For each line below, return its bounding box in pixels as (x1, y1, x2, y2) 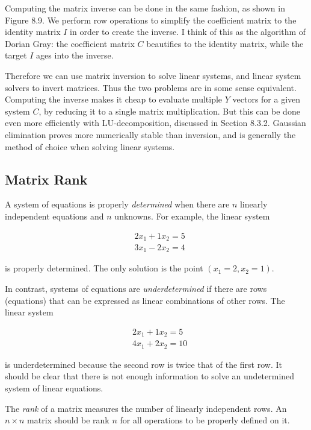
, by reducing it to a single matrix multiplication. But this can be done (38, 104, 300, 117)
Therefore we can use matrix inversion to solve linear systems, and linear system (5, 69, 301, 81)
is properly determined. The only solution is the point (5, 262, 203, 274)
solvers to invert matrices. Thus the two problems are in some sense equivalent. (5, 81, 297, 93)
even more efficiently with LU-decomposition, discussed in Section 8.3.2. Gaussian (5, 116, 306, 129)
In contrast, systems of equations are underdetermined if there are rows (5, 282, 267, 295)
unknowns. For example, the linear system (114, 209, 270, 222)
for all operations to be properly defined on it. (120, 414, 290, 426)
